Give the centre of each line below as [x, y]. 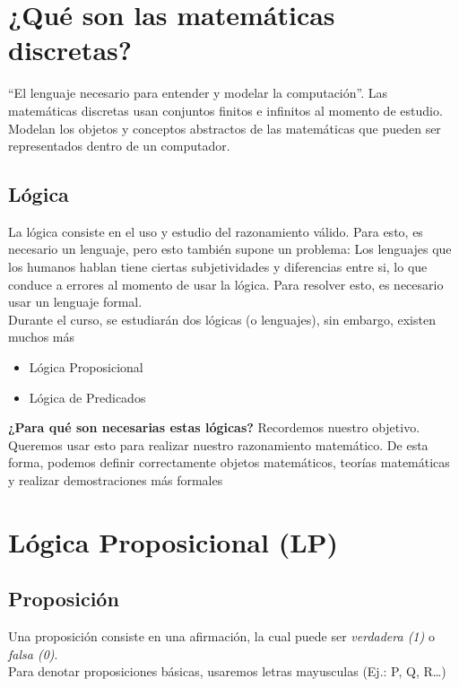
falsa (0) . [33, 653]
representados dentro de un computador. [119, 146]
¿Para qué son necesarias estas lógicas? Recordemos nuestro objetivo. [214, 427]
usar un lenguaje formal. [75, 302]
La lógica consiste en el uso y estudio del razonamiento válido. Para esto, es [216, 231]
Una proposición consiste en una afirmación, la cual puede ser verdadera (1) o [221, 636]
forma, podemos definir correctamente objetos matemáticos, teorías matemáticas [229, 462]
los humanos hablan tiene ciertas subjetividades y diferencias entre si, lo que [218, 267]
